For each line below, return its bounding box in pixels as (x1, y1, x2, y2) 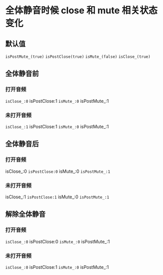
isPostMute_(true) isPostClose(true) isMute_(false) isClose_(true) (5, 54, 151, 59)
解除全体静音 (5, 210, 46, 219)
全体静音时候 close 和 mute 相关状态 (5, 5, 158, 16)
